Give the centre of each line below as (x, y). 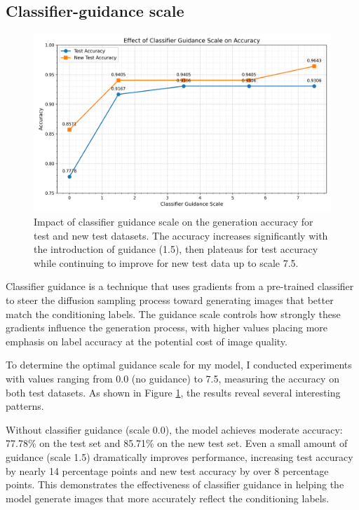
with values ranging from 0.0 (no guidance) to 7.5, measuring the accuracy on (172, 378)
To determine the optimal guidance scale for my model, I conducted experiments (179, 365)
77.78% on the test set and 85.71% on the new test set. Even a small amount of (177, 443)
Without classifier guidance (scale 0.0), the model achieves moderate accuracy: (174, 429)
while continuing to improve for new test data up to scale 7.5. (166, 262)
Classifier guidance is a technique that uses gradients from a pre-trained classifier (180, 286)
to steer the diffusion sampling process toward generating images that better (170, 300)
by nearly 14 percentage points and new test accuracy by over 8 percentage (167, 470)
